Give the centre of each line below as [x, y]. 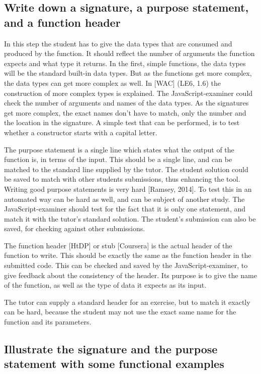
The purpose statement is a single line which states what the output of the [119, 149]
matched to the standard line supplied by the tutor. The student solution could [126, 169]
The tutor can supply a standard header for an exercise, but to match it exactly [127, 302]
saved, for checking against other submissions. [75, 228]
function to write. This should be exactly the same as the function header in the [128, 255]
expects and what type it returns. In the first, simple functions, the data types [125, 63]
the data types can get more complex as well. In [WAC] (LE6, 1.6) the [113, 83]
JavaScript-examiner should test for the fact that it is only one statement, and [125, 209]
